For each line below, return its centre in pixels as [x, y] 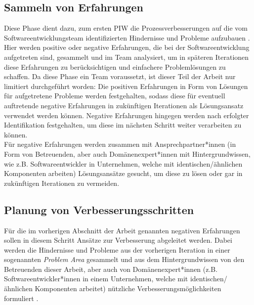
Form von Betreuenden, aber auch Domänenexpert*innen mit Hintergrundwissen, [127, 153]
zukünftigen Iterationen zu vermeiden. [62, 183]
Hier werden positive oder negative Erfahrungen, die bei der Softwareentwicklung [127, 47]
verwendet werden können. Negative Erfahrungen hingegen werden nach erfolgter [127, 115]
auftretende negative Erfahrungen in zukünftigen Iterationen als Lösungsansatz [124, 105]
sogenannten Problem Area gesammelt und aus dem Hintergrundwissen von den [124, 259]
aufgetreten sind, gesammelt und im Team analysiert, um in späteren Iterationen [127, 57]
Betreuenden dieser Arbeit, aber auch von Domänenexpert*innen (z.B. [111, 269]
